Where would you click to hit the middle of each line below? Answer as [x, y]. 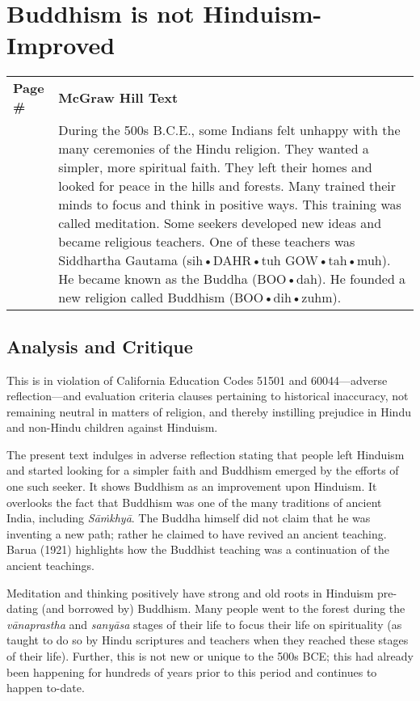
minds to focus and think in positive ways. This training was [230, 205]
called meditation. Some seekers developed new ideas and [220, 223]
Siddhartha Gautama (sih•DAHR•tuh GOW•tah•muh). [225, 260]
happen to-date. [46, 688]
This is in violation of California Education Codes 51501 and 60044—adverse [197, 380]
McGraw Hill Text [118, 97]
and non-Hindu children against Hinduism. [112, 427]
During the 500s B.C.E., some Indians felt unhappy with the [229, 130]
